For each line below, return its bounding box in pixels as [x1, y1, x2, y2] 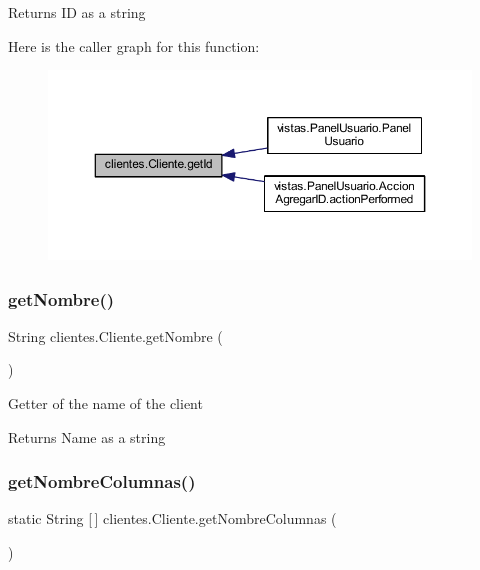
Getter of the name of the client [8, 393, 203, 414]
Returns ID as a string [8, 2, 146, 22]
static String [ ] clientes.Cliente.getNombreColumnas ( [8, 508, 337, 529]
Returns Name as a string [8, 426, 166, 447]
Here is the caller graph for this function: [8, 35, 260, 56]
